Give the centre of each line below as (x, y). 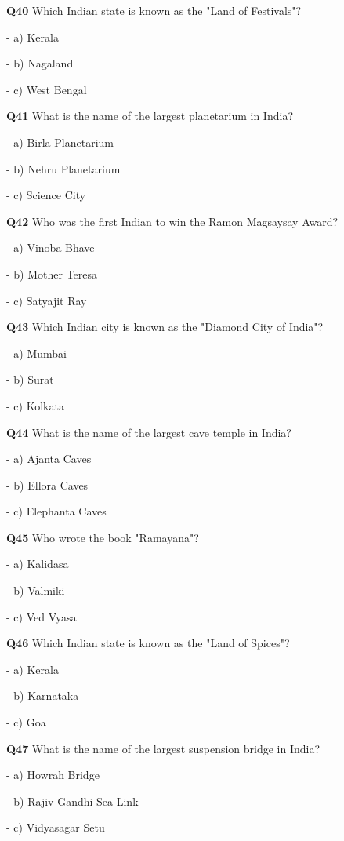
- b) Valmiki (36, 590)
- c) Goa (26, 722)
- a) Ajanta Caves (49, 459)
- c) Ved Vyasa (42, 616)
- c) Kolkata (35, 405)
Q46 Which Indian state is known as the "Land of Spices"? (148, 643)
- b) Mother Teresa (52, 273)
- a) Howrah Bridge (53, 775)
